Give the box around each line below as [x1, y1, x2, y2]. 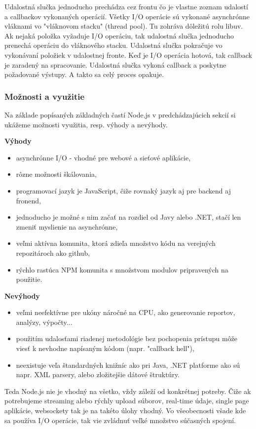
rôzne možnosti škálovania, [16, 169, 97, 179]
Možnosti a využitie [4, 90, 85, 102]
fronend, [16, 195, 41, 205]
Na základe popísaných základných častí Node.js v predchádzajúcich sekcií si [4, 109, 236, 119]
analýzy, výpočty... [16, 316, 73, 327]
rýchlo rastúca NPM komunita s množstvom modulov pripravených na [16, 264, 228, 274]
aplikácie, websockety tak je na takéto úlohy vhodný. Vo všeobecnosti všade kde [4, 405, 246, 416]
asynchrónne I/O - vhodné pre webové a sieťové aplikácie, [16, 152, 191, 162]
